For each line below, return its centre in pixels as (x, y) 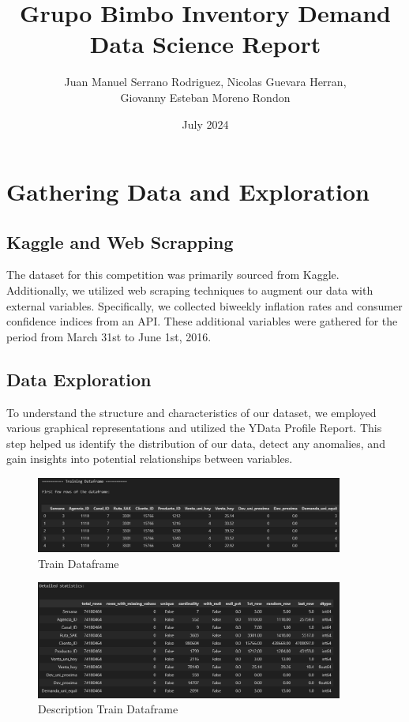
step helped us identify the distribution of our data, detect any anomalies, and (196, 443)
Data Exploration (79, 379)
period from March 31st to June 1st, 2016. (109, 336)
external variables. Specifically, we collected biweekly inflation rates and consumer (204, 305)
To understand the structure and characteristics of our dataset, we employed (191, 412)
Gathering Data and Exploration (188, 192)
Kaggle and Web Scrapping (120, 241)
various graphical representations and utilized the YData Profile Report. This (194, 428)
